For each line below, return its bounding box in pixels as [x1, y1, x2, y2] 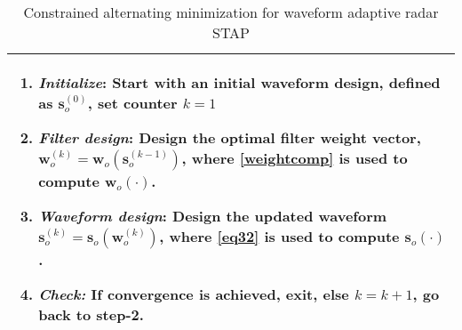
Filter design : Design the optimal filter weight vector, [38, 127, 421, 148]
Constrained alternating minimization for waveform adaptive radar [23, 2, 439, 22]
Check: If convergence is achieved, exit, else [38, 284, 349, 304]
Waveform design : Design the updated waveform [38, 205, 387, 226]
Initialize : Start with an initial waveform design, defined [38, 72, 441, 93]
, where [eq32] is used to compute [159, 226, 400, 246]
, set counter [87, 93, 178, 113]
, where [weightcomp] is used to [181, 148, 408, 168]
